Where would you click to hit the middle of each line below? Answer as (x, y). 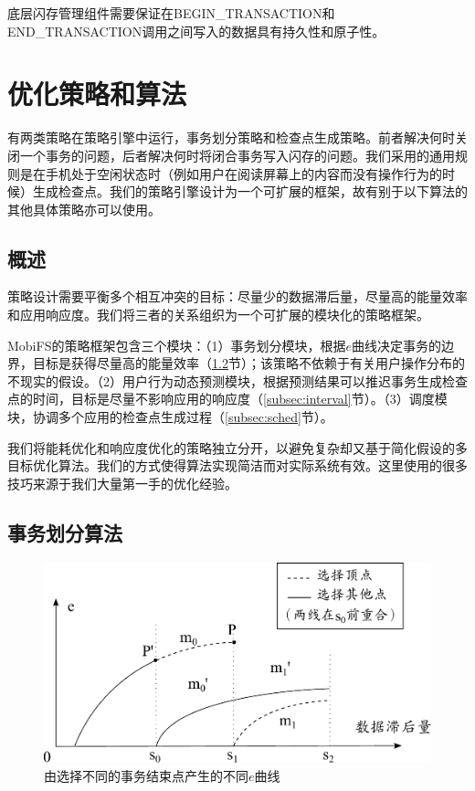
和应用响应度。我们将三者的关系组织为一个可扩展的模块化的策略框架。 (218, 315)
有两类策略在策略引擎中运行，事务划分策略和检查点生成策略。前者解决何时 (231, 137)
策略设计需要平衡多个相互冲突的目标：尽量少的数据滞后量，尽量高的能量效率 (237, 296)
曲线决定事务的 (396, 345)
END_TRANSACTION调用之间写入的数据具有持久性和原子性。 (196, 31)
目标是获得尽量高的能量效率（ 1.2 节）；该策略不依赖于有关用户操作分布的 (248, 363)
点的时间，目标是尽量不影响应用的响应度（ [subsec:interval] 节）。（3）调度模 (227, 399)
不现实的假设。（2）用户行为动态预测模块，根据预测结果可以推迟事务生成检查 (237, 380)
